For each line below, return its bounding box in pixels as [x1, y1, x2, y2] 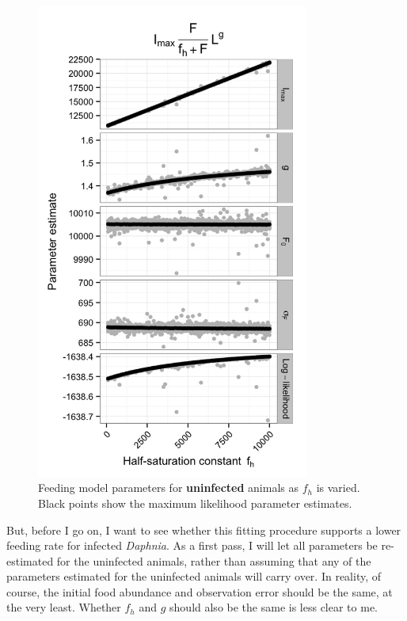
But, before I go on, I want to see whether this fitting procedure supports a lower [6, 521, 401, 538]
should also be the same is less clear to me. [169, 599, 378, 615]
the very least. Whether [6, 599, 121, 615]
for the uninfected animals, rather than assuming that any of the [56, 552, 371, 569]
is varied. [316, 479, 360, 496]
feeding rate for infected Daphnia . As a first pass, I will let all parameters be [6, 537, 378, 554]
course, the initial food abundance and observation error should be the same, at [6, 583, 393, 600]
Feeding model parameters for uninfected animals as [38, 479, 299, 496]
